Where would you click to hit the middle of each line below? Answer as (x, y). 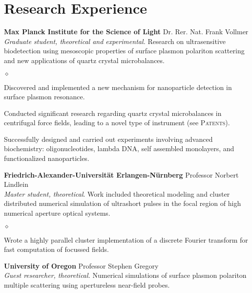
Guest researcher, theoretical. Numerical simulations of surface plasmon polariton (125, 275)
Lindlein (16, 184)
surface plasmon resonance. (44, 97)
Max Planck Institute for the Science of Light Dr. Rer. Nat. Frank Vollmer (126, 32)
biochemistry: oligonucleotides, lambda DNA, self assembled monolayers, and (119, 148)
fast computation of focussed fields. (56, 249)
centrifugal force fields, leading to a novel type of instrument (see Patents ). (117, 123)
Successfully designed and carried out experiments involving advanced (108, 139)
